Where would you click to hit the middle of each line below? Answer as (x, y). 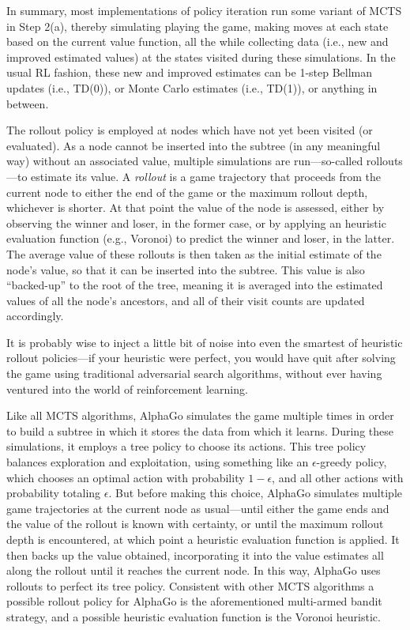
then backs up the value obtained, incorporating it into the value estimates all (195, 555)
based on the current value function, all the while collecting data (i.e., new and (197, 41)
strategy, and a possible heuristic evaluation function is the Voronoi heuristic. (194, 616)
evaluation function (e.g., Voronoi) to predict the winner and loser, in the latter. (201, 238)
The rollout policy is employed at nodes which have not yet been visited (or (190, 130)
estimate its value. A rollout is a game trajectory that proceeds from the (206, 176)
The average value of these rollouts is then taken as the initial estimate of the (194, 253)
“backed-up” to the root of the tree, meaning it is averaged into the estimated (195, 285)
